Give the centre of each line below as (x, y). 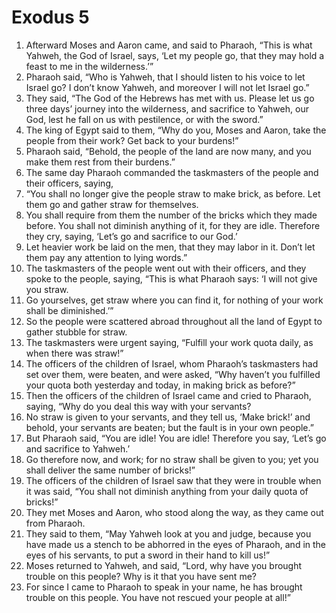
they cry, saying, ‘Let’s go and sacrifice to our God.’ (131, 236)
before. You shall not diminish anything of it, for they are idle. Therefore (173, 225)
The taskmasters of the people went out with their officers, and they (166, 268)
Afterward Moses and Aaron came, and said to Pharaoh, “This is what (169, 45)
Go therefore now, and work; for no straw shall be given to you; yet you (172, 459)
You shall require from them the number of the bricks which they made (171, 215)
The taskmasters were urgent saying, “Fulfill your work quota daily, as (169, 342)
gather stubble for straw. (76, 332)
